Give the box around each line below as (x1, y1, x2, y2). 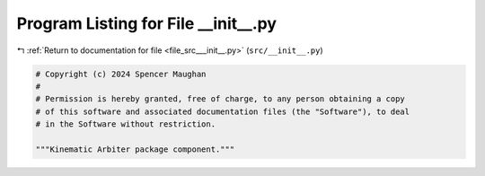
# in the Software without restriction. (35, 119, 216, 129)
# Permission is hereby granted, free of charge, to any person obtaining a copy (35, 94, 406, 104)
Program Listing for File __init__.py (16, 13, 278, 33)
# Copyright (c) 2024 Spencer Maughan (35, 68, 207, 79)
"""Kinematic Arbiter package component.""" (35, 144, 235, 154)
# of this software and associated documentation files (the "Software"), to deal (35, 106, 410, 117)
